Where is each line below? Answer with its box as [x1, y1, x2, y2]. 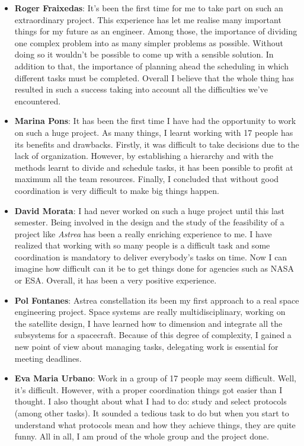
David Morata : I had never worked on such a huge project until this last [14, 204, 284, 216]
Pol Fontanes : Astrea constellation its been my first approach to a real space [14, 294, 299, 306]
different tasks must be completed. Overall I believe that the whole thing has [14, 71, 295, 84]
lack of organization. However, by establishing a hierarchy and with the [14, 149, 274, 162]
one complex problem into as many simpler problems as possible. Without [14, 36, 284, 49]
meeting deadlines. [14, 352, 82, 364]
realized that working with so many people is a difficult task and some [14, 239, 270, 251]
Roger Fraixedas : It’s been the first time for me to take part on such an [14, 2, 283, 14]
